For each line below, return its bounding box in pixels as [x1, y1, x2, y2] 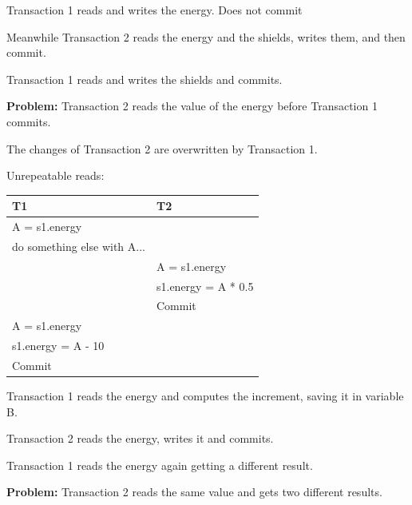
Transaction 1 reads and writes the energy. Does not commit [6, 2, 303, 18]
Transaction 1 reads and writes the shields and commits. [6, 70, 283, 87]
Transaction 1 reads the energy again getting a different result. [6, 456, 313, 473]
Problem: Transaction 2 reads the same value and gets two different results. [6, 483, 382, 500]
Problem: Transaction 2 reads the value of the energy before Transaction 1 [6, 97, 378, 114]
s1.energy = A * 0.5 [156, 277, 254, 294]
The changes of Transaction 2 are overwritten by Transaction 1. [6, 140, 318, 157]
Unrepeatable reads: [6, 167, 105, 184]
